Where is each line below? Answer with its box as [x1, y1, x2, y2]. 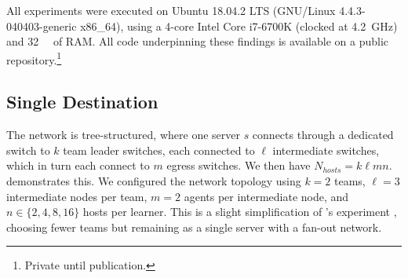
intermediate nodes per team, [6, 188, 148, 204]
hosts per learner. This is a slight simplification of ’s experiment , [82, 203, 397, 220]
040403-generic [6, 17, 77, 34]
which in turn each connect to [6, 157, 150, 174]
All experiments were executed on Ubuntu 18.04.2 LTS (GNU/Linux [6, 2, 336, 18]
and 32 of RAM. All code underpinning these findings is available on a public [6, 33, 389, 49]
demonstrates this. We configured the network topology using [6, 173, 301, 189]
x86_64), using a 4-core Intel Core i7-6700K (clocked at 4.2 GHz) [80, 17, 398, 34]
